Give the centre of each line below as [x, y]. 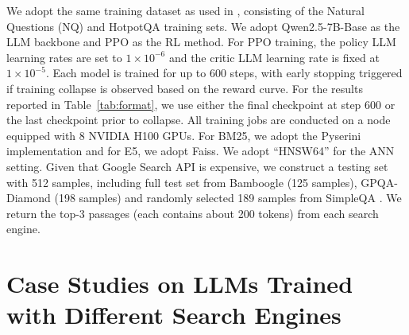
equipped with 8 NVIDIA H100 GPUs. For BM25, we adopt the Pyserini [184, 135]
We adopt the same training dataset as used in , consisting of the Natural [185, 10]
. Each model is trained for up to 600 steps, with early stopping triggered [224, 73]
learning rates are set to [64, 57]
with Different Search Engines [174, 315]
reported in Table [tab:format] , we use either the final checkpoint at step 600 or [201, 104]
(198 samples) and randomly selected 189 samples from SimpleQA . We [228, 198]
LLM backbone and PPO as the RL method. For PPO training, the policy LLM [201, 42]
